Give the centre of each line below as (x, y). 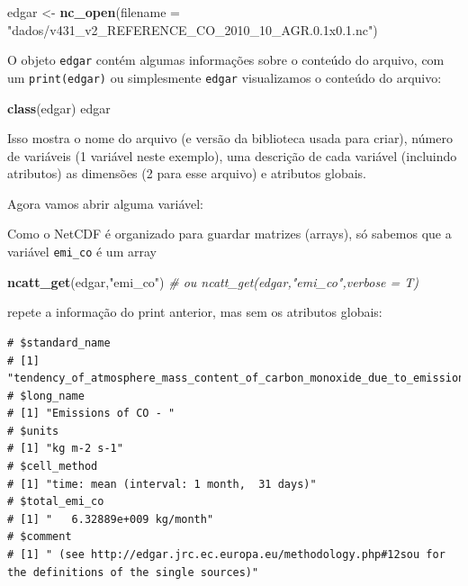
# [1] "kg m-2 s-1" (65, 449)
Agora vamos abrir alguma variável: (106, 203)
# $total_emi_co (56, 502)
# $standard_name (59, 343)
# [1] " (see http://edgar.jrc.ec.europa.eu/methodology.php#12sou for (226, 555)
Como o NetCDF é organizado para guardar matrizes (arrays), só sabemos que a (229, 234)
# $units (33, 431)
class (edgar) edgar (59, 108)
